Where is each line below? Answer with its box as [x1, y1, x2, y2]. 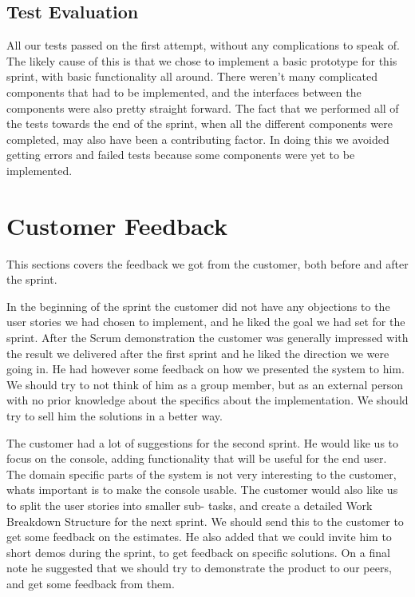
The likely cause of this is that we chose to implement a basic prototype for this [6, 52, 397, 69]
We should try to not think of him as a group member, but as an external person [6, 376, 404, 392]
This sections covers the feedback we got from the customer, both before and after [6, 255, 409, 272]
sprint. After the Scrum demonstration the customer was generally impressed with [6, 329, 409, 346]
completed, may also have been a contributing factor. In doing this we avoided [6, 130, 389, 147]
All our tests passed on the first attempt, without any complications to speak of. [6, 37, 400, 54]
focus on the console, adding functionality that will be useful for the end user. [6, 450, 387, 467]
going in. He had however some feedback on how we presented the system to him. [6, 360, 405, 377]
